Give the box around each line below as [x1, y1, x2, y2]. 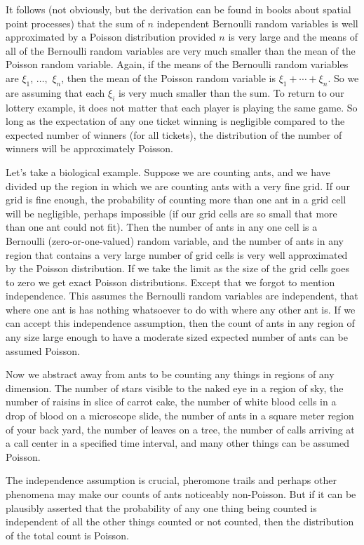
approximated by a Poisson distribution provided [6, 29, 216, 44]
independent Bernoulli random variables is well [156, 15, 358, 30]
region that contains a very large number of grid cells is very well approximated [6, 247, 348, 262]
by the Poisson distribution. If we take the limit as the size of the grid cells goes [6, 261, 349, 276]
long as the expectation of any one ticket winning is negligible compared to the [6, 114, 345, 128]
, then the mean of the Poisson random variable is [61, 70, 276, 85]
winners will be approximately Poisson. [6, 141, 173, 156]
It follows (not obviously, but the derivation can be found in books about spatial [6, 2, 351, 16]
